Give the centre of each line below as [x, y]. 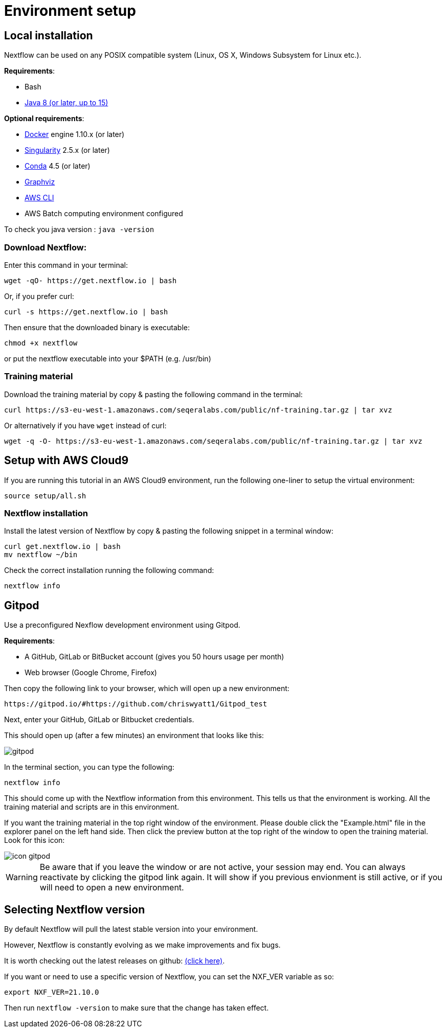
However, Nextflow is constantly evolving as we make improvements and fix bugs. [142, 945]
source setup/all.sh [45, 496]
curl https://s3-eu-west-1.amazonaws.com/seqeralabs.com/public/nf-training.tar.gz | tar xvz [198, 410]
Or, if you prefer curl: [39, 296]
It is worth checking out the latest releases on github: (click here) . [115, 960]
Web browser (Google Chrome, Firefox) [91, 673]
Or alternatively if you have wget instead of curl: [85, 425]
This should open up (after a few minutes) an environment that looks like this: [134, 736]
